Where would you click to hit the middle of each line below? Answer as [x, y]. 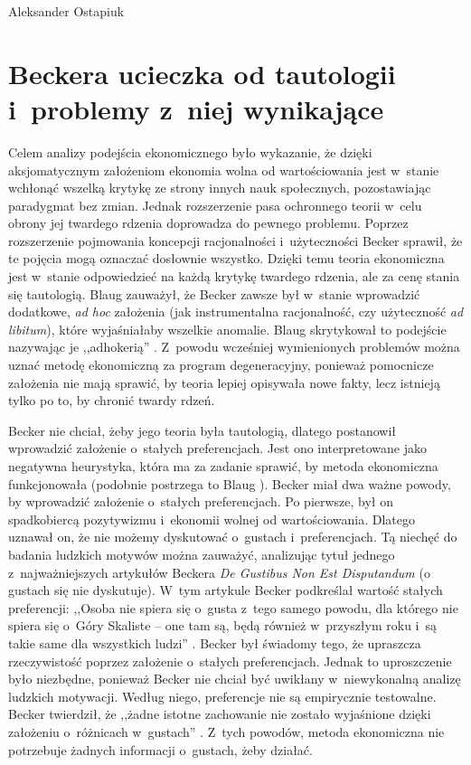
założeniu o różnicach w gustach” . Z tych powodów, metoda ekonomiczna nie [226, 731]
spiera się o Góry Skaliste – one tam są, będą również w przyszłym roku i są [223, 625]
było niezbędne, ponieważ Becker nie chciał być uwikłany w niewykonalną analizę [235, 679]
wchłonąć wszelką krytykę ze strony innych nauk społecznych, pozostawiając [220, 188]
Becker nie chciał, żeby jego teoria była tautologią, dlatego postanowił [202, 430]
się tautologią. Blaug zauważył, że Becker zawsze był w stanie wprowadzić [214, 293]
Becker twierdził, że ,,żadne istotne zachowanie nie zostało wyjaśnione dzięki [220, 714]
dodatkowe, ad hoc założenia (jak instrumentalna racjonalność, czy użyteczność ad [236, 312]
